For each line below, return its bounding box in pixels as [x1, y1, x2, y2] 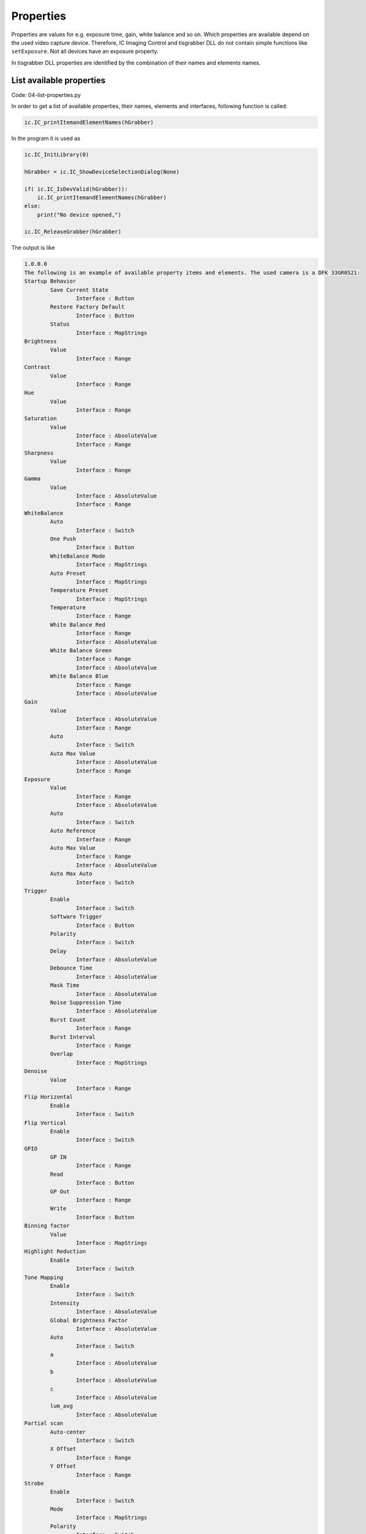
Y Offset [50, 1463, 77, 1470]
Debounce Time [50, 965, 93, 972]
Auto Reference [50, 827, 96, 834]
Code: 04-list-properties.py [11, 91, 81, 98]
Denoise [24, 1068, 47, 1075]
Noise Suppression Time [50, 999, 122, 1006]
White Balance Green [50, 647, 112, 654]
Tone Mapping [24, 1274, 64, 1281]
